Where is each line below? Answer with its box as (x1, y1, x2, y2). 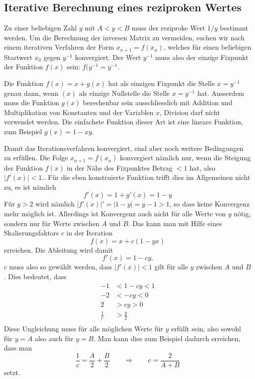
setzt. (4, 367, 20, 377)
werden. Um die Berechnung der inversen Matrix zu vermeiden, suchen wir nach (4, 32, 245, 42)
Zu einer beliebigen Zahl (4, 23, 77, 33)
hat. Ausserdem (197, 87, 244, 98)
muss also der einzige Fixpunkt (155, 52, 249, 62)
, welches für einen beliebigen (164, 42, 252, 52)
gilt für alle (154, 262, 188, 272)
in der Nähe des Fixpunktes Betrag (66, 162, 172, 173)
